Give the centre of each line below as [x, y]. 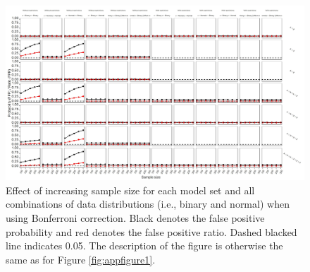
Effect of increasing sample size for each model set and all [130, 190]
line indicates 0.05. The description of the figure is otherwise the [144, 246]
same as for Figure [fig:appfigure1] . [81, 259]
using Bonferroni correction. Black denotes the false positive [135, 217]
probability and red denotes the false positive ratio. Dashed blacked [151, 231]
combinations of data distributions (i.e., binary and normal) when [148, 204]
